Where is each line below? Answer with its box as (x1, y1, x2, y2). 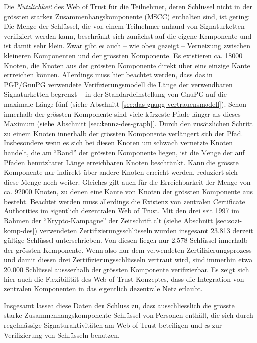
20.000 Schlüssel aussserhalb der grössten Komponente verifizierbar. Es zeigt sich (4, 264, 249, 274)
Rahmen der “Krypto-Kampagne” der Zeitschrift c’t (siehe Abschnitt (4, 215, 213, 226)
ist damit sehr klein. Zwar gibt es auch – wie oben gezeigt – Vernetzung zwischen (4, 40, 250, 51)
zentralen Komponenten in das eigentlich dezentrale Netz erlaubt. (4, 283, 203, 294)
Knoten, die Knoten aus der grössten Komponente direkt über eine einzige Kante (4, 60, 250, 70)
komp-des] (4, 225, 35, 235)
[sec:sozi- (215, 215, 242, 226)
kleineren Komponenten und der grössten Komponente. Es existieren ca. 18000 (4, 50, 243, 60)
